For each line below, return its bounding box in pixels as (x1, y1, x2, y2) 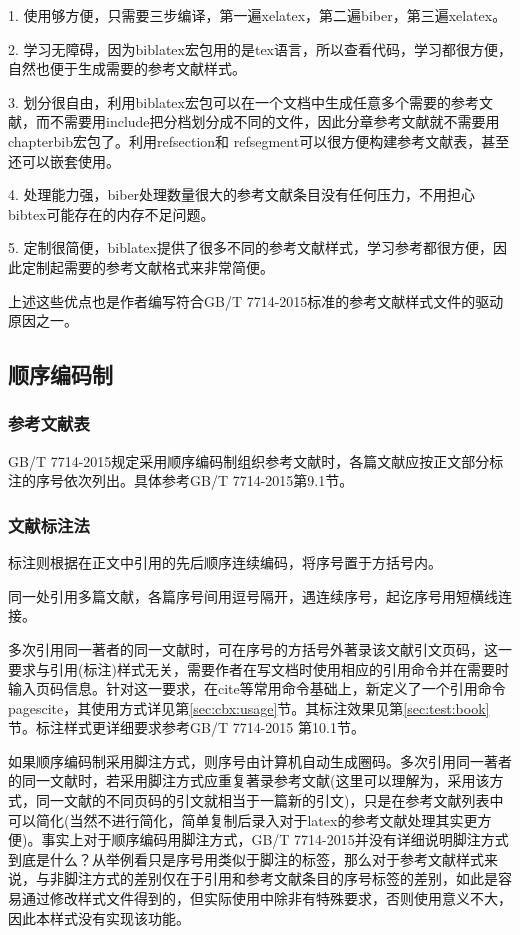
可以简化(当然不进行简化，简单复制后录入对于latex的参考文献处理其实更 (8, 809, 478, 830)
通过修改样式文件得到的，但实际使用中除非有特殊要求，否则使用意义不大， (21, 888, 512, 909)
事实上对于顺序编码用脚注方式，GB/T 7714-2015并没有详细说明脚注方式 (41, 829, 509, 850)
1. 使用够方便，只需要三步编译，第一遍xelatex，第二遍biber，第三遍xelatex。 (8, 5, 507, 25)
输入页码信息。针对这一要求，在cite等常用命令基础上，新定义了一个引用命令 (8, 678, 506, 699)
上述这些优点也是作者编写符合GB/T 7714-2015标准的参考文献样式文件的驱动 (8, 290, 504, 311)
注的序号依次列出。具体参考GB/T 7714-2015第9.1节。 (8, 470, 354, 491)
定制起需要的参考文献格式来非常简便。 (21, 256, 274, 277)
